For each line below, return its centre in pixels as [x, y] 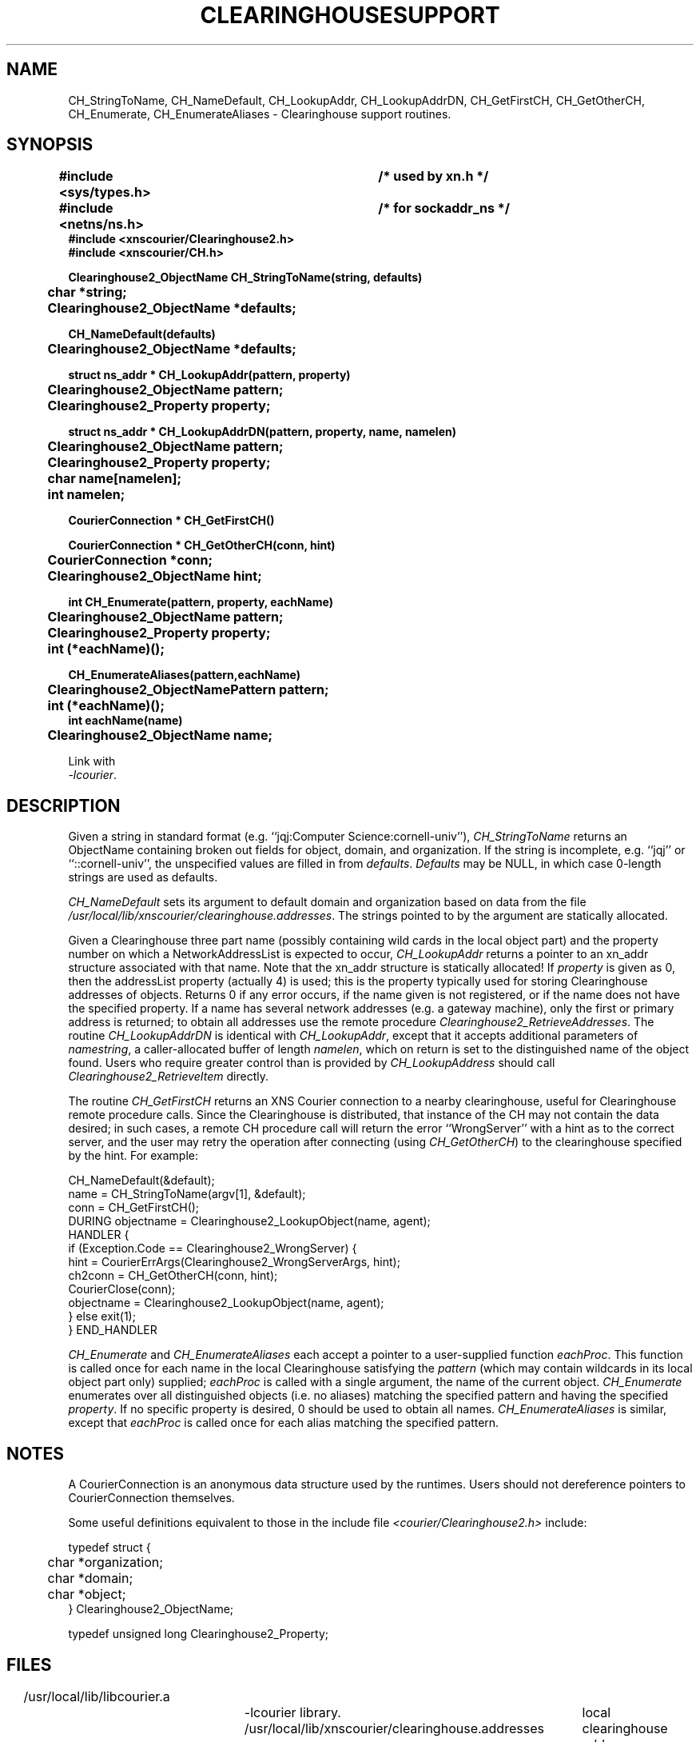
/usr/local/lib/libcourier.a [97, 1696]
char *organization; [105, 1562]
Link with [92, 761]
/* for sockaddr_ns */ [444, 208]
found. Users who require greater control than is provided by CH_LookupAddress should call [312, 1063]
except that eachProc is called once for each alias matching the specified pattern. [284, 1423]
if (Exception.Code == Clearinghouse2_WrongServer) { [213, 1249]
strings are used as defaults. [143, 877]
